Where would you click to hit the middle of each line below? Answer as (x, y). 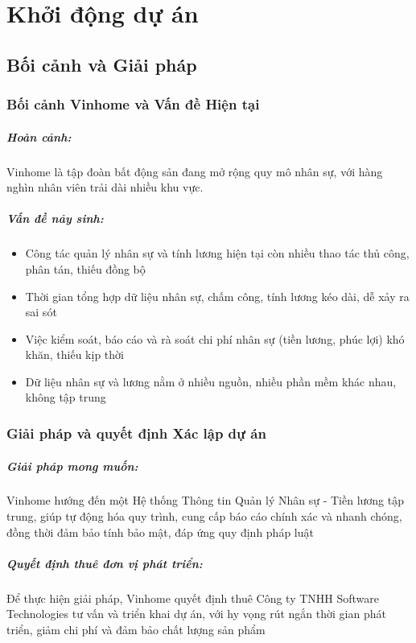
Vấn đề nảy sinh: (55, 218)
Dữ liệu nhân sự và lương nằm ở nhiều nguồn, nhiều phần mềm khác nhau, (211, 381)
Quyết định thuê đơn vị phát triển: (105, 563)
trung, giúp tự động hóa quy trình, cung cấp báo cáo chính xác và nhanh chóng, (204, 516)
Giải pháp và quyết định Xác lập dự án (136, 433)
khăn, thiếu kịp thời (74, 354)
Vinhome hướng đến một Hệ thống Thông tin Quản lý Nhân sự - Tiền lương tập (206, 500)
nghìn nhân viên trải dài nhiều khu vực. (105, 187)
